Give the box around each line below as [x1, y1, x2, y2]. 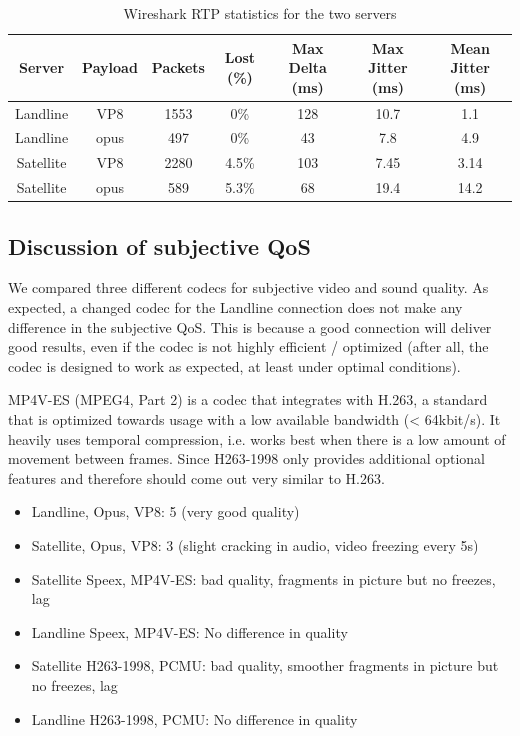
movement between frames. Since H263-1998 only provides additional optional [8, 448, 486, 469]
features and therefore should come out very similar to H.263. [8, 467, 385, 488]
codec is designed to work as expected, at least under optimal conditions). [8, 355, 461, 376]
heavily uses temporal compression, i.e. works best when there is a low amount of [8, 428, 506, 449]
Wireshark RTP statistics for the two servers [123, 3, 397, 23]
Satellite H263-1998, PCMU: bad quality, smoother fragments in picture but [31, 655, 499, 676]
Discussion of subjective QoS [8, 230, 311, 261]
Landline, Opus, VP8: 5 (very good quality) [31, 501, 300, 522]
